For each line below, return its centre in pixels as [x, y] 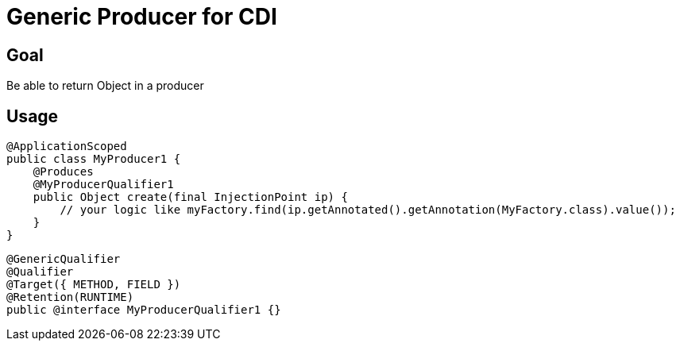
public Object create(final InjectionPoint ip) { [190, 197]
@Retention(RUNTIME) [70, 297]
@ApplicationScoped [67, 147]
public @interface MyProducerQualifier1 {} [144, 310]
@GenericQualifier [64, 259]
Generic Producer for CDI [142, 17]
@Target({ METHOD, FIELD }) [94, 285]
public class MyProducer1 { [94, 159]
